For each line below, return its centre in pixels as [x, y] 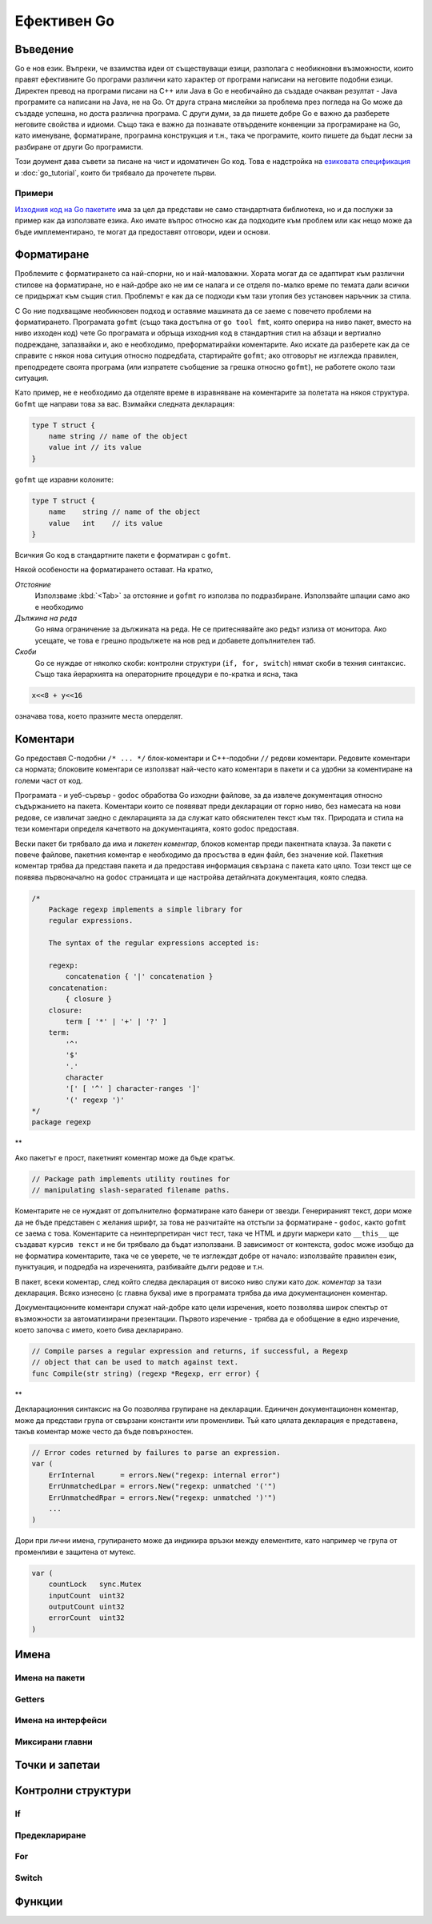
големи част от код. [49, 780]
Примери [34, 194]
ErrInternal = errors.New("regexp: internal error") [164, 1475]
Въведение [44, 49]
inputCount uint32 [87, 1595]
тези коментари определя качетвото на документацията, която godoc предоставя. [157, 829]
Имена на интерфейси [61, 1721]
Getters [30, 1699]
